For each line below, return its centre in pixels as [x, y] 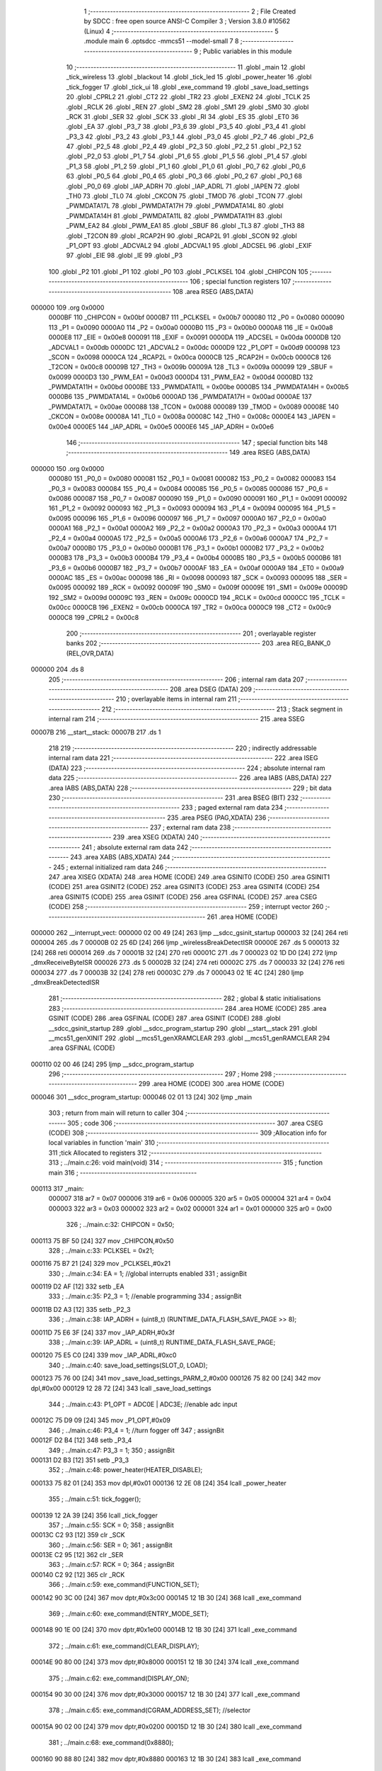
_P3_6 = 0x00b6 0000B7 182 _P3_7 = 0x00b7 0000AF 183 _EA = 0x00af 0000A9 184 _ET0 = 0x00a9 [196, 567]
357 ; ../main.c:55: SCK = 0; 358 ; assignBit [111, 1525]
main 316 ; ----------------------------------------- [123, 1172]
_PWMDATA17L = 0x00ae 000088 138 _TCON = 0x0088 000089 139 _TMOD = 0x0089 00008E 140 [194, 407]
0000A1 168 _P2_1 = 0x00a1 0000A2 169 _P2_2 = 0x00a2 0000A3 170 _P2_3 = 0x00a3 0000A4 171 [193, 528]
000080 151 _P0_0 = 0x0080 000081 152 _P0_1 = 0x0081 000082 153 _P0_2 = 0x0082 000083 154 [192, 479]
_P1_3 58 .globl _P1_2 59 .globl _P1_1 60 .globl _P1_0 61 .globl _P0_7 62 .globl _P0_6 [186, 166]
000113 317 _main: [57, 1188]
